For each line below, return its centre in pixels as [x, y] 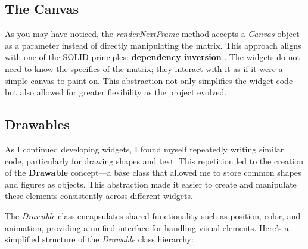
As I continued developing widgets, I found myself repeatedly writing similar [144, 149]
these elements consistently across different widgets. [99, 196]
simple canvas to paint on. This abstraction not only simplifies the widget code [149, 80]
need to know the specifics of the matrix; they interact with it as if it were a [144, 68]
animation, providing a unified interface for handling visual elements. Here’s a [147, 227]
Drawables [37, 124]
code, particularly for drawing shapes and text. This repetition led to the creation [154, 161]
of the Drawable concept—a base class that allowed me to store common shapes [153, 172]
